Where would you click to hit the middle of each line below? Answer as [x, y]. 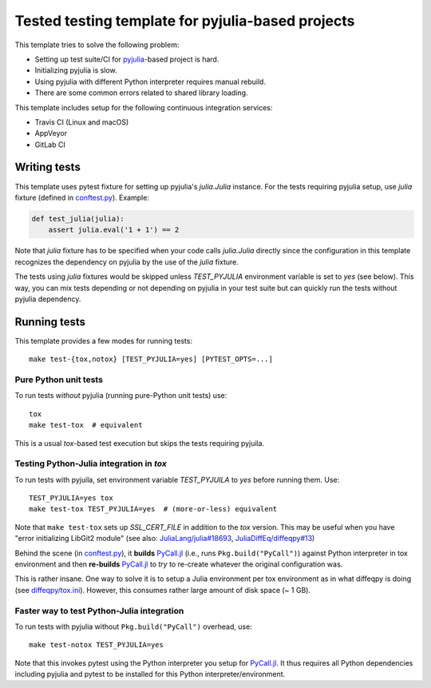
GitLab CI [50, 145]
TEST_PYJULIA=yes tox [71, 498]
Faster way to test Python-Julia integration [99, 610]
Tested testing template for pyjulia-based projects [185, 21]
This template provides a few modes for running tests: [104, 340]
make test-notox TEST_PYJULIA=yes [96, 645]
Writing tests [48, 167]
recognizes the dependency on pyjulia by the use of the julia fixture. [127, 262]
